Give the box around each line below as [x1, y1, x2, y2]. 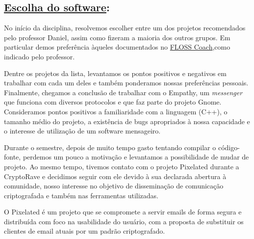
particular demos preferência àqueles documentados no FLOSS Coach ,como [4, 42, 230, 52]
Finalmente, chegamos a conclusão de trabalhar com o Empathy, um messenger [4, 87, 243, 97]
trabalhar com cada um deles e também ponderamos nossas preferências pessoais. [4, 78, 249, 88]
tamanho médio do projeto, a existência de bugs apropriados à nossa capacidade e [4, 116, 250, 126]
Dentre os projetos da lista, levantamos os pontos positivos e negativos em [4, 68, 227, 78]
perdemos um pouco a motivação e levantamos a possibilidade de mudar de [23, 152, 249, 162]
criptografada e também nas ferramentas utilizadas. [4, 190, 158, 200]
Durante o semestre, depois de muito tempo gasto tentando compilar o [4, 142, 216, 152]
